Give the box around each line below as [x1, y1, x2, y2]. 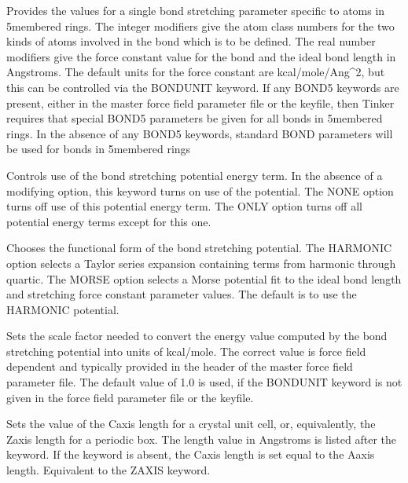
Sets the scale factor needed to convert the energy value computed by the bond [6, 327, 388, 344]
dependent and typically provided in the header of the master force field [6, 358, 353, 375]
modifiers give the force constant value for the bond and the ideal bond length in [6, 48, 396, 64]
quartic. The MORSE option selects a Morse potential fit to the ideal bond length [6, 270, 402, 287]
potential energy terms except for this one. [6, 213, 211, 229]
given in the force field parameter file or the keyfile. [6, 389, 254, 405]
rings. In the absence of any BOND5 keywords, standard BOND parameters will [6, 125, 393, 141]
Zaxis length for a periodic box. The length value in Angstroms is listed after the [6, 430, 396, 447]
